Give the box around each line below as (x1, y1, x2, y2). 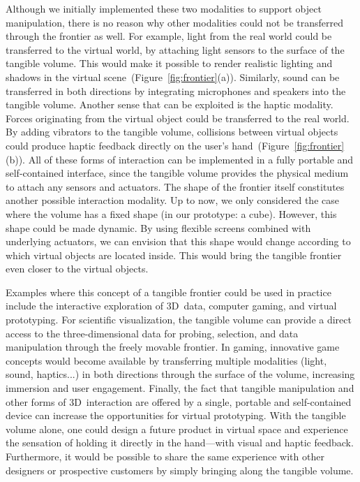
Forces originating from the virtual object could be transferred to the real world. (6, 110, 350, 125)
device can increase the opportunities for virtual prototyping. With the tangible (6, 408, 346, 423)
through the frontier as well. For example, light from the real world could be (6, 29, 332, 43)
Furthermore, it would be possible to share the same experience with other (6, 449, 324, 463)
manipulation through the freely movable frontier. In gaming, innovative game (6, 339, 340, 354)
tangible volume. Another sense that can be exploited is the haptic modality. (6, 97, 333, 112)
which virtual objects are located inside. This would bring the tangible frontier (6, 247, 342, 262)
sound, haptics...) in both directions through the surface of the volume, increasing (6, 367, 355, 381)
